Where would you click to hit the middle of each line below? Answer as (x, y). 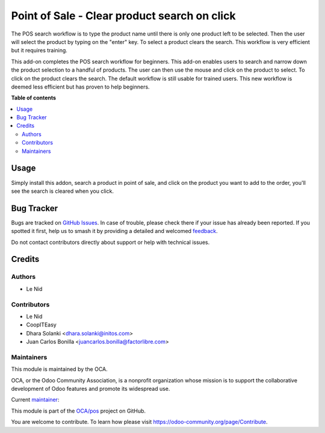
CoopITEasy (41, 325)
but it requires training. (39, 51)
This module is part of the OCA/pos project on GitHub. (79, 411)
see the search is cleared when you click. (63, 191)
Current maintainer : (35, 400)
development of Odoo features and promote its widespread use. (91, 389)
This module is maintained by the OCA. (59, 369)
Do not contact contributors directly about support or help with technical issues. (110, 242)
